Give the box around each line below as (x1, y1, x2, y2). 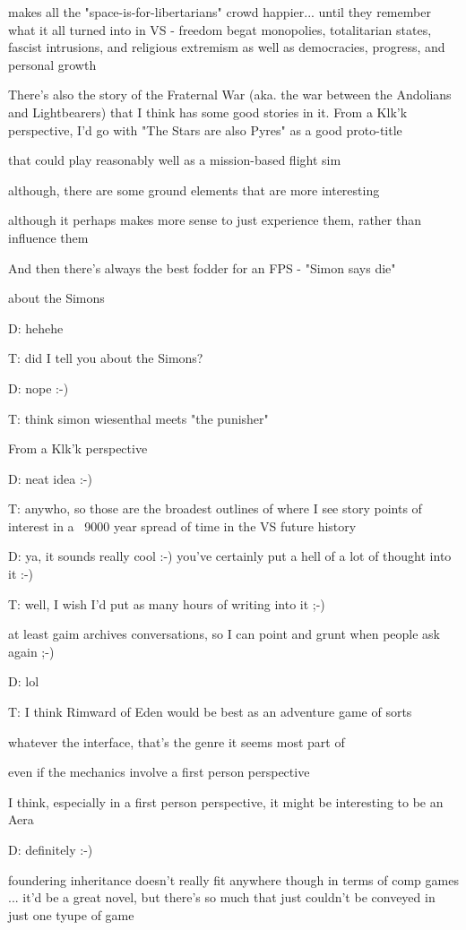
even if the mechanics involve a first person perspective (8, 762, 310, 781)
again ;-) (8, 642, 55, 660)
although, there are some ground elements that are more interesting (8, 180, 380, 199)
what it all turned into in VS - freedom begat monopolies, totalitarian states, (8, 20, 432, 39)
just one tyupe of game (8, 905, 134, 924)
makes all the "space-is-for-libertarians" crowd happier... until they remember (8, 3, 431, 21)
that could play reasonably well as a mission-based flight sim (8, 151, 341, 169)
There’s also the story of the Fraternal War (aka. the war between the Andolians (8, 85, 452, 104)
